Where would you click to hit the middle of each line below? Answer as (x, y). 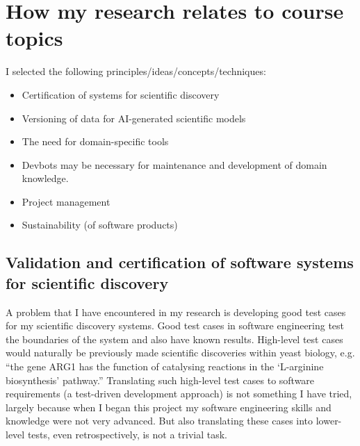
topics (34, 38)
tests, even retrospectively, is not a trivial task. (127, 434)
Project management (66, 201)
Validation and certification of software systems (180, 262)
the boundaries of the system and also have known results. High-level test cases (174, 339)
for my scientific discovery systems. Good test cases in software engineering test (175, 325)
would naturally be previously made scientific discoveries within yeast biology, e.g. (180, 353)
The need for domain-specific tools (95, 141)
